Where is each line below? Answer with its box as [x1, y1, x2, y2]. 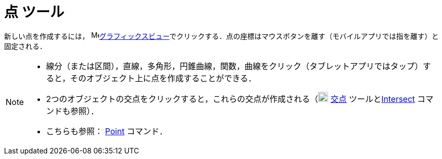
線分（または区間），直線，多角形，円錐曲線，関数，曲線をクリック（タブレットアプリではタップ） [46, 61, 423, 71]
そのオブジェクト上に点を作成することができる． [70, 73, 257, 83]
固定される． [4, 41, 47, 50]
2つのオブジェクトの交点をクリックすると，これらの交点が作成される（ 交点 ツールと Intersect [46, 93, 415, 104]
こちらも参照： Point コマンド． [46, 126, 168, 136]
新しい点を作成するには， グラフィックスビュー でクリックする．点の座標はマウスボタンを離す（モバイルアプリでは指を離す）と [4, 31, 439, 40]
